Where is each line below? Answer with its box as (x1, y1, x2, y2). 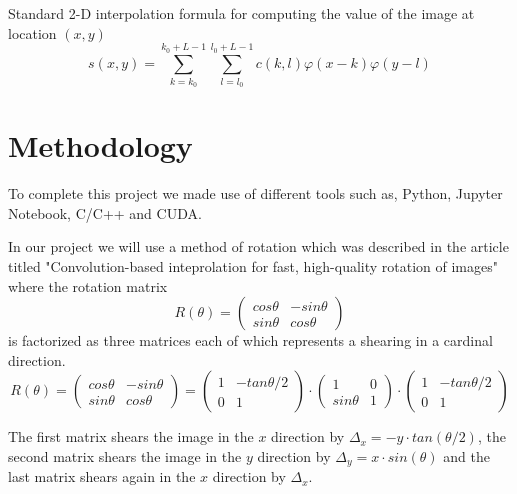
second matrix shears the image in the (8, 446, 242, 466)
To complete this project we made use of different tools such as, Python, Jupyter (8, 183, 503, 204)
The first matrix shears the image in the (8, 426, 254, 447)
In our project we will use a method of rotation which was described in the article (8, 236, 509, 257)
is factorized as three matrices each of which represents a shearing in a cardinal (8, 330, 493, 351)
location (8, 22, 57, 43)
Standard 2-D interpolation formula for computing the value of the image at (8, 3, 475, 23)
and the (443, 446, 490, 466)
